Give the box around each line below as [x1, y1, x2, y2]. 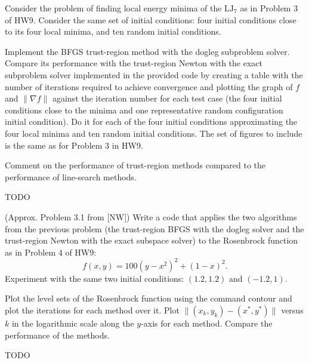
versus [281, 303, 304, 316]
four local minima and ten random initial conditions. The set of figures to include [5, 127, 302, 139]
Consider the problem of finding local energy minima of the [5, 2, 222, 14]
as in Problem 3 [240, 2, 298, 14]
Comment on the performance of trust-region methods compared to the [5, 159, 266, 171]
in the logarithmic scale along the [11, 316, 134, 329]
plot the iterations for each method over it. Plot [5, 303, 180, 316]
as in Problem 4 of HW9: [5, 245, 97, 258]
